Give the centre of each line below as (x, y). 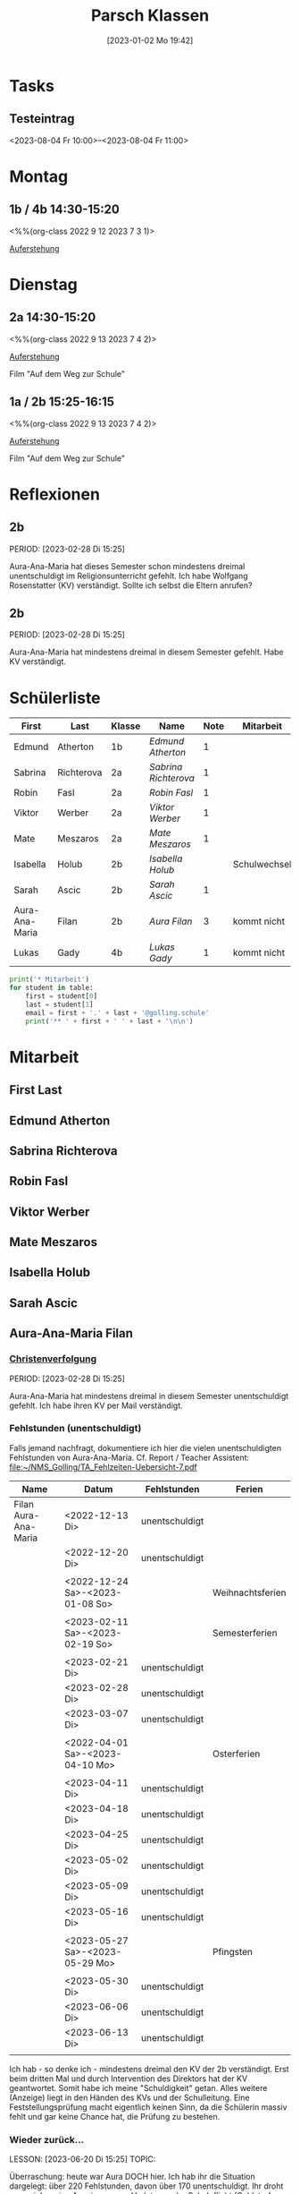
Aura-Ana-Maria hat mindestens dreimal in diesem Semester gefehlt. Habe (146, 652)
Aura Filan (171, 921)
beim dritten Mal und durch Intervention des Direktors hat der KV (129, 2079)
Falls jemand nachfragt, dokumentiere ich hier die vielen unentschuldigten (146, 1447)
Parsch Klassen (150, 16)
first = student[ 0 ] (62, 996)
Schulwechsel (262, 865)
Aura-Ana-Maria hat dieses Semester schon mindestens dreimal (127, 566)
